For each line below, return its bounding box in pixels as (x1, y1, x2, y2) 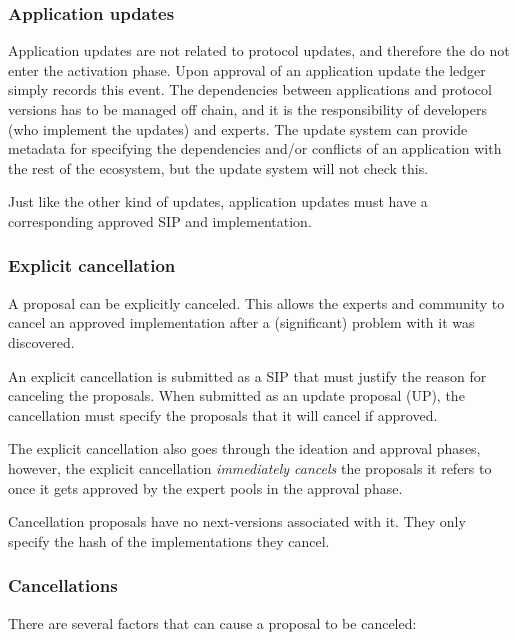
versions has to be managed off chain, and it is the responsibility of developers (8, 99, 487, 119)
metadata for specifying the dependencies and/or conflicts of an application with (8, 138, 502, 159)
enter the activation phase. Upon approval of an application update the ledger (8, 59, 486, 80)
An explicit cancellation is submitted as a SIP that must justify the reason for (8, 365, 487, 386)
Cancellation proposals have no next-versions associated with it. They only (8, 511, 466, 532)
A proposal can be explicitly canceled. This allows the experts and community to (8, 292, 505, 313)
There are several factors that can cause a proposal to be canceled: (8, 612, 417, 633)
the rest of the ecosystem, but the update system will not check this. (8, 157, 429, 178)
